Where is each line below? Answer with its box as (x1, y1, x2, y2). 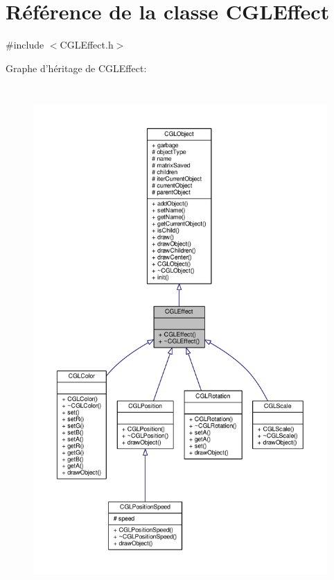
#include (6, 37, 44, 52)
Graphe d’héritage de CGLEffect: (6, 60, 147, 75)
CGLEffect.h (60, 37, 114, 52)
